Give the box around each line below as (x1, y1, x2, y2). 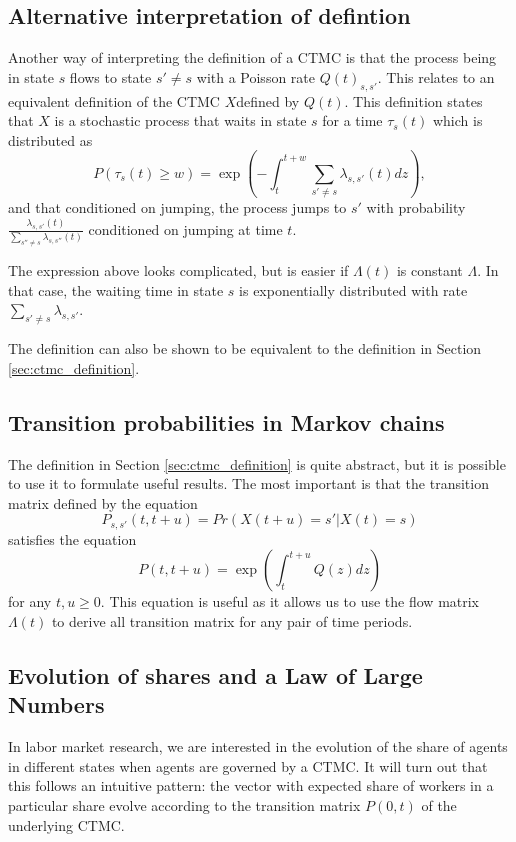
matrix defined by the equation (8, 492, 198, 513)
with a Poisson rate (196, 66, 315, 87)
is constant (396, 260, 463, 281)
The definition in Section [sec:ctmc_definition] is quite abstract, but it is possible (8, 453, 506, 474)
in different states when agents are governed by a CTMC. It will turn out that (8, 755, 488, 776)
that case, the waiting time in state (8, 279, 224, 300)
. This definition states (344, 90, 483, 111)
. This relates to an (377, 66, 495, 87)
